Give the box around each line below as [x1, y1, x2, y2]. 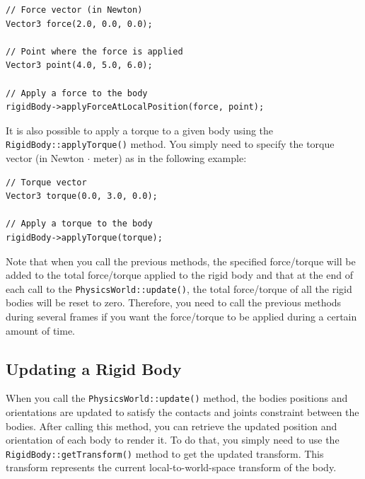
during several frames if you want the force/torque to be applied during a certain [6, 309, 357, 323]
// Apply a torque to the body [6, 219, 153, 229]
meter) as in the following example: [93, 151, 247, 165]
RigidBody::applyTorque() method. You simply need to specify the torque [6, 137, 335, 151]
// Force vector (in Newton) [6, 5, 143, 15]
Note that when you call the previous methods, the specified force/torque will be [6, 253, 356, 268]
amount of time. [6, 323, 75, 337]
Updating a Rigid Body [6, 357, 182, 379]
